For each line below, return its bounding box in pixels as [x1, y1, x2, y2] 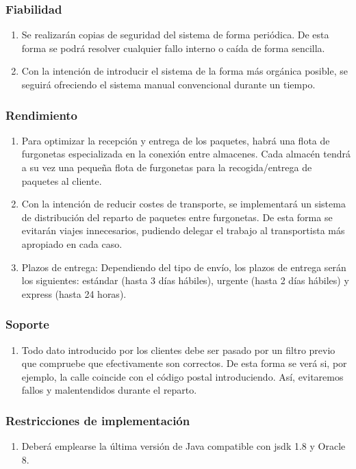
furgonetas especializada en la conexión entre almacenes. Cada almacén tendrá [21, 147, 351, 161]
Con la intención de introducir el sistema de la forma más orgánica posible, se [21, 64, 348, 78]
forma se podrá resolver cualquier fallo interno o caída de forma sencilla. [21, 40, 325, 55]
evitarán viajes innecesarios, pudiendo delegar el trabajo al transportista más [21, 223, 345, 238]
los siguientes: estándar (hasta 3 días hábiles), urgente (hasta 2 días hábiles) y [21, 273, 349, 288]
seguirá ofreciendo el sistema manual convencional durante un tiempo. [21, 77, 316, 91]
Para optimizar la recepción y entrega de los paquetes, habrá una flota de [21, 133, 330, 147]
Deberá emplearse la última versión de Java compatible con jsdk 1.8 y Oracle [21, 439, 346, 453]
